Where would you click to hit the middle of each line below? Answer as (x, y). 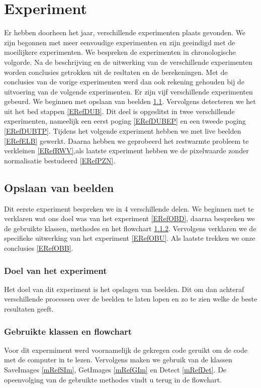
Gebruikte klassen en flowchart (68, 331)
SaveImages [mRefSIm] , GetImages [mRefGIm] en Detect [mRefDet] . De (115, 370)
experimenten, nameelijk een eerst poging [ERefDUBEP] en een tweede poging (125, 121)
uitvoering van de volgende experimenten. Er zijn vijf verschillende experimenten (128, 91)
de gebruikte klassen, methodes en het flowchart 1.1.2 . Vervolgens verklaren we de (130, 228)
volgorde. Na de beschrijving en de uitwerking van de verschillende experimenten (128, 62)
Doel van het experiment (56, 270)
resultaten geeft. (29, 309)
